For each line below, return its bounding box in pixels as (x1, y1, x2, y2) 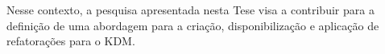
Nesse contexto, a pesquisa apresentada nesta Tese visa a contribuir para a (6, 2, 375, 17)
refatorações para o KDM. (6, 33, 135, 49)
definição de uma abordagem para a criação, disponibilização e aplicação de (6, 17, 379, 33)
